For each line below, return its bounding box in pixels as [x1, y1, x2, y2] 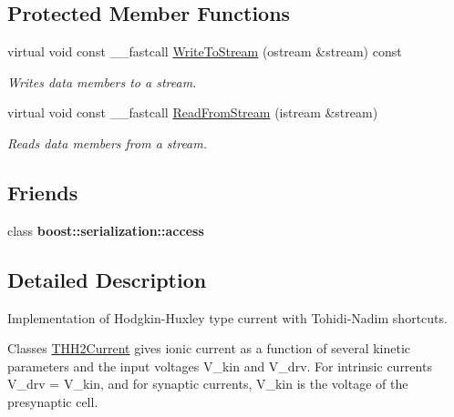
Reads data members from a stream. [7, 133, 208, 152]
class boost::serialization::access [7, 220, 204, 239]
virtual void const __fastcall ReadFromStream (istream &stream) [7, 103, 378, 122]
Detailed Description [7, 265, 207, 293]
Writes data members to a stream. [7, 72, 197, 91]
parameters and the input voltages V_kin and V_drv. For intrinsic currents [7, 356, 432, 375]
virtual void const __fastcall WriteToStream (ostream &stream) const [7, 42, 402, 61]
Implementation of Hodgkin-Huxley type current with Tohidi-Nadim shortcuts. [7, 308, 448, 327]
